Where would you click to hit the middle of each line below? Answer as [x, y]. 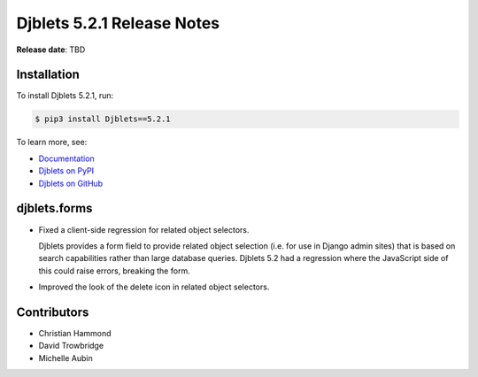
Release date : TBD [51, 50]
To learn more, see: [52, 142]
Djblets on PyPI [66, 171]
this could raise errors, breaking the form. [114, 271]
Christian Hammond [75, 333]
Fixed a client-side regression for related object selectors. [144, 229]
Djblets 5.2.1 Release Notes [118, 23]
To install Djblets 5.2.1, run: [65, 96]
